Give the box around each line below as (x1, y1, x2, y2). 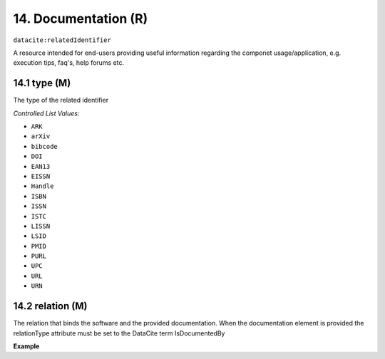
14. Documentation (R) (13, 11, 148, 26)
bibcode (31, 142, 58, 150)
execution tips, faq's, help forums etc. (13, 58, 125, 67)
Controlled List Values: (13, 109, 80, 118)
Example (13, 342, 40, 350)
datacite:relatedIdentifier (13, 36, 112, 44)
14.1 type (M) (13, 77, 71, 89)
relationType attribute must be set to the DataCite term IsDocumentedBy (13, 328, 225, 338)
